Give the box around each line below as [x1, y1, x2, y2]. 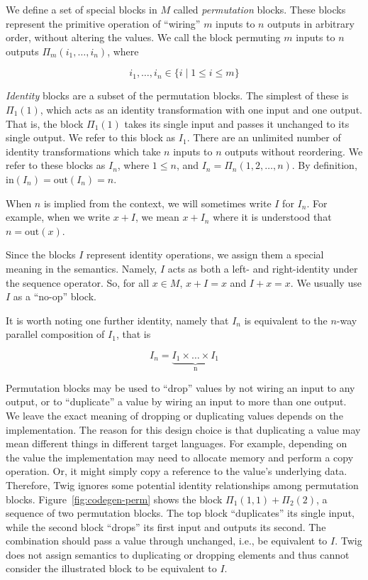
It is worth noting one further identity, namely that [6, 312, 229, 327]
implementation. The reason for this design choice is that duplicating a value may [6, 422, 361, 437]
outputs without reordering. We [225, 143, 363, 158]
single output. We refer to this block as [6, 130, 176, 145]
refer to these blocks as [6, 158, 106, 173]
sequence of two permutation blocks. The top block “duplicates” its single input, [6, 505, 355, 520]
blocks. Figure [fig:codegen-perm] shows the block [6, 491, 223, 506]
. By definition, [291, 158, 357, 173]
